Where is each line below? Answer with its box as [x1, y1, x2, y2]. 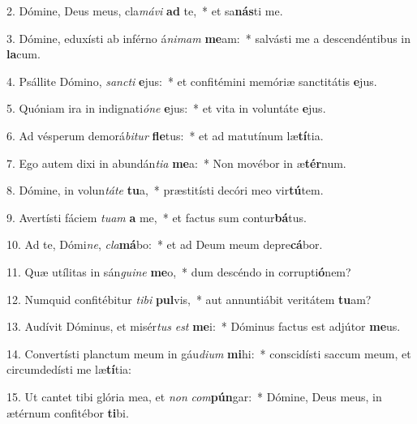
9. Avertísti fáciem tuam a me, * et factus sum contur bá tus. [6, 208, 307, 225]
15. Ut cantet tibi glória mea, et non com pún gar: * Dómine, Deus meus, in [6, 388, 382, 405]
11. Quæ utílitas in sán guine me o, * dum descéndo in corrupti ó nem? [6, 263, 351, 280]
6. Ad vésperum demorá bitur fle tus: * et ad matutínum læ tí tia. [6, 126, 324, 143]
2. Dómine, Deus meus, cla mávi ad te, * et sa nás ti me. [6, 2, 283, 19]
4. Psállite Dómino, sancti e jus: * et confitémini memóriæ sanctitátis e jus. [6, 72, 377, 89]
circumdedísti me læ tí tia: [6, 361, 131, 378]
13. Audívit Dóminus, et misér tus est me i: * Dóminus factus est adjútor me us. [6, 318, 401, 335]
